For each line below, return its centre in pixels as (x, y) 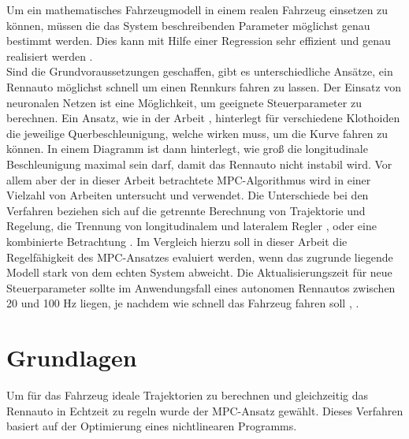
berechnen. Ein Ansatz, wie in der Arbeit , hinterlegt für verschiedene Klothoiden (203, 118)
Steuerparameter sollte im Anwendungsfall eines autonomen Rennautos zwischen (201, 287)
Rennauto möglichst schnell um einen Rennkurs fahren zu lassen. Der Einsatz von (204, 86)
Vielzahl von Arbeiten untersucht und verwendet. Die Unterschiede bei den (188, 195)
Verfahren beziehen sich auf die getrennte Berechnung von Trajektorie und (186, 210)
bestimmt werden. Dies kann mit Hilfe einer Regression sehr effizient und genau (199, 41)
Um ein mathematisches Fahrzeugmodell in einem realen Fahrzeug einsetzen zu (197, 9)
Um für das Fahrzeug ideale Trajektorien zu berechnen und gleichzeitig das (188, 395)
